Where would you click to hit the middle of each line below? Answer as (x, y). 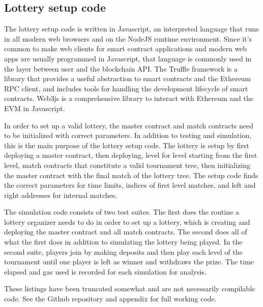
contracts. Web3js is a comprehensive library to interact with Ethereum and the (129, 98)
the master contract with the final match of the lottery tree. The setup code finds (131, 175)
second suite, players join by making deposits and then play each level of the (123, 251)
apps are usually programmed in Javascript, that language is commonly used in (128, 58)
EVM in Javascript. (35, 108)
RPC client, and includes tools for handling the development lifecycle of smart (126, 88)
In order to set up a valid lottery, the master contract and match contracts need (129, 125)
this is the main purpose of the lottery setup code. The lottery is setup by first (127, 145)
